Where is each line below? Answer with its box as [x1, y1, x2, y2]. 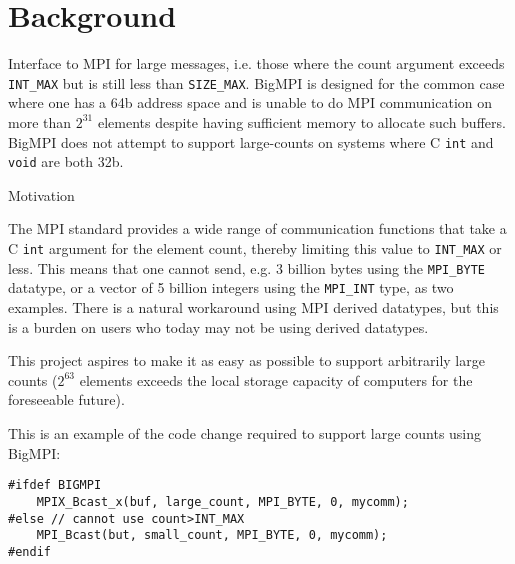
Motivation [8, 184, 75, 205]
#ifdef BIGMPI [8, 478, 102, 493]
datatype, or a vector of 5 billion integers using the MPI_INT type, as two [8, 277, 454, 298]
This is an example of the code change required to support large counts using [8, 423, 482, 443]
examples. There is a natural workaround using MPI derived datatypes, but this [8, 297, 499, 318]
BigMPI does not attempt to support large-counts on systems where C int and [8, 131, 494, 152]
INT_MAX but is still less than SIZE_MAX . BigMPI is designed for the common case [8, 72, 505, 93]
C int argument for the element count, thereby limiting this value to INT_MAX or [8, 238, 502, 259]
